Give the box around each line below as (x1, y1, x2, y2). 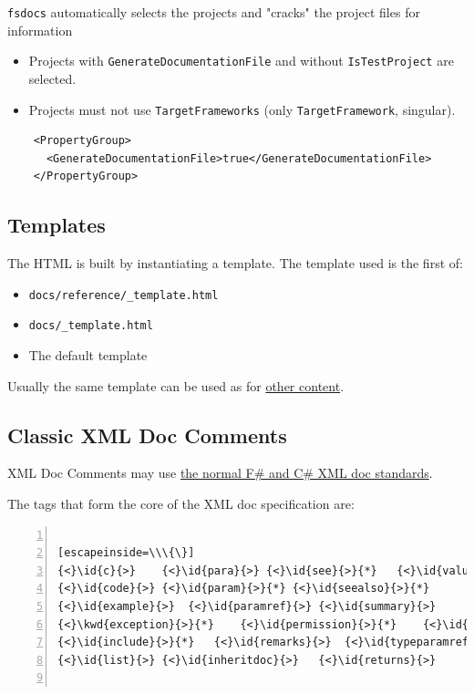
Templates (7, 211, 106, 239)
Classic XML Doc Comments (7, 420, 287, 449)
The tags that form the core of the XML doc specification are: (7, 494, 355, 513)
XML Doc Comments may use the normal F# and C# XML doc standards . (7, 463, 433, 482)
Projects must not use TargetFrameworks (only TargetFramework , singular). (28, 99, 456, 119)
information (7, 20, 73, 39)
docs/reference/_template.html (28, 288, 219, 302)
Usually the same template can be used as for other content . (7, 376, 345, 395)
